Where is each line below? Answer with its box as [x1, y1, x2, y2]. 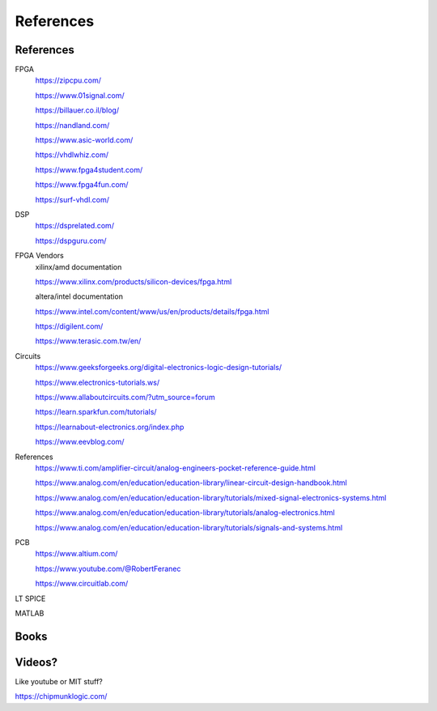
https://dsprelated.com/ [35, 221, 115, 231]
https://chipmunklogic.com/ [15, 692, 108, 701]
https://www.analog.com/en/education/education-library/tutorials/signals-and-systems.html [35, 522, 343, 532]
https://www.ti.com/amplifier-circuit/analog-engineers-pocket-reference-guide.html [35, 463, 316, 473]
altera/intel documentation [35, 292, 123, 301]
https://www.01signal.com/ [35, 90, 125, 100]
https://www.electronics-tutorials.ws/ [35, 377, 160, 387]
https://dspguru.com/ [35, 236, 107, 245]
